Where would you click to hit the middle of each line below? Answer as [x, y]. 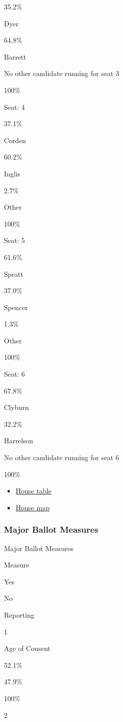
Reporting [19, 615]
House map [32, 507]
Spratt [14, 274]
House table [33, 491]
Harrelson [19, 441]
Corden [15, 140]
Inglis [12, 173]
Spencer [16, 307]
